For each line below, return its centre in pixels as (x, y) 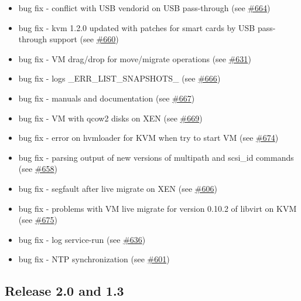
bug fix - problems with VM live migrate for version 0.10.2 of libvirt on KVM (158, 208)
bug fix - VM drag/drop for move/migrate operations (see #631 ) (135, 58)
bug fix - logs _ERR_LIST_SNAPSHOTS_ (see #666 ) (119, 78)
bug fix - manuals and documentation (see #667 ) (107, 98)
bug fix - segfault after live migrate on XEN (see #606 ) (118, 188)
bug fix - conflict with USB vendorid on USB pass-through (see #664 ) (144, 8)
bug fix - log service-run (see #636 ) (82, 239)
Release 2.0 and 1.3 (64, 291)
